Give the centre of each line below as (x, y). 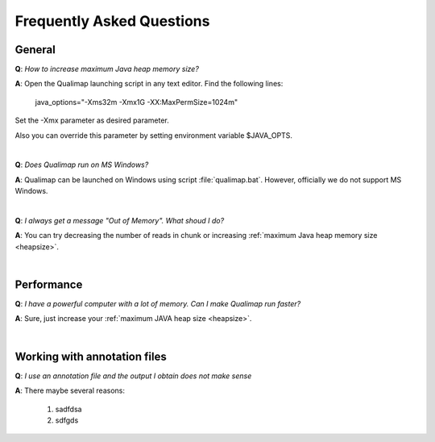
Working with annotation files (91, 356)
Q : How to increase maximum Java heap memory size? (107, 69)
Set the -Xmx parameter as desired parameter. (92, 120)
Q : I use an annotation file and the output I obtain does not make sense (133, 376)
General (35, 50)
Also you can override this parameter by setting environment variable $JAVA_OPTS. (154, 135)
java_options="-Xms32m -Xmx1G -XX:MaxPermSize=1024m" (136, 102)
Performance (49, 284)
